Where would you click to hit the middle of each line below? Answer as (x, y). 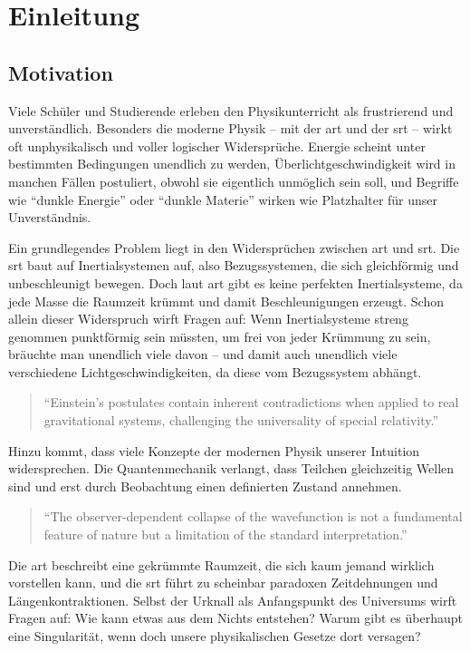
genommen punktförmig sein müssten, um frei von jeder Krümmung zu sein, (220, 336)
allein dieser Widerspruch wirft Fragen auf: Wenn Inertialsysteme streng (208, 319)
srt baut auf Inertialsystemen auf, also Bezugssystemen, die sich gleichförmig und (234, 265)
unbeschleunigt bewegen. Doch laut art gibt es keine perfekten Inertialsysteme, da (235, 282)
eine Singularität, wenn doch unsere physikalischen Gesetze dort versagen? (215, 636)
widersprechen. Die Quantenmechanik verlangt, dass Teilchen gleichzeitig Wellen (231, 468)
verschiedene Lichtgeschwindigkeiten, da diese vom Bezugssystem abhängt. (215, 371)
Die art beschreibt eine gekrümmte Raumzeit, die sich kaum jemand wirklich (221, 564)
